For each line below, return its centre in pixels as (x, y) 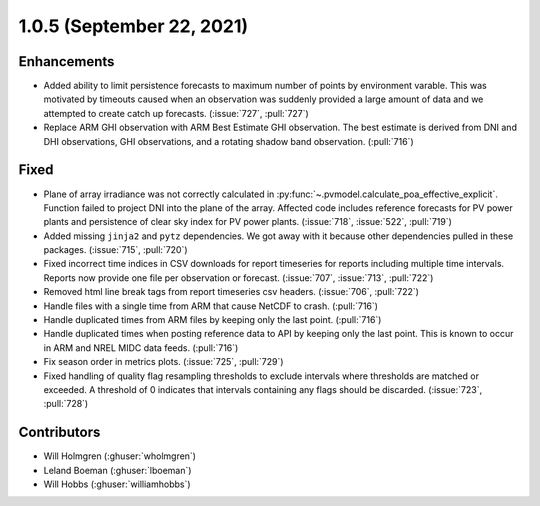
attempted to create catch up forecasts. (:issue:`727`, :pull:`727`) (176, 113)
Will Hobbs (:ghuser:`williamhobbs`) (117, 484)
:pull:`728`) (66, 404)
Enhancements (66, 61)
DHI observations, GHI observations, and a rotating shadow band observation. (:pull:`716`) (228, 141)
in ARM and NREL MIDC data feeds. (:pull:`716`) (141, 347)
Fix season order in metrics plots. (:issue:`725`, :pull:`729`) (163, 362)
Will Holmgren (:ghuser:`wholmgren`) (120, 456)
